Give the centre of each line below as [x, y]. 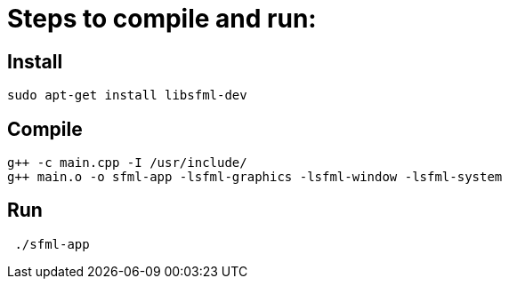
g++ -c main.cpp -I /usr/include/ [127, 163]
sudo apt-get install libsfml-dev [127, 95]
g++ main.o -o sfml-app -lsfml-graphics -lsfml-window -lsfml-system [255, 177]
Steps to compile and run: [162, 19]
